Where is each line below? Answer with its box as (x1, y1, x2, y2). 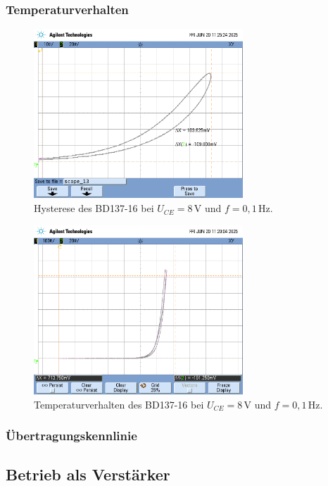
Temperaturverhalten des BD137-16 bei (34, 397, 204, 411)
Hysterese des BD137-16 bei (34, 201, 154, 216)
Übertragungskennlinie (6, 427, 137, 444)
